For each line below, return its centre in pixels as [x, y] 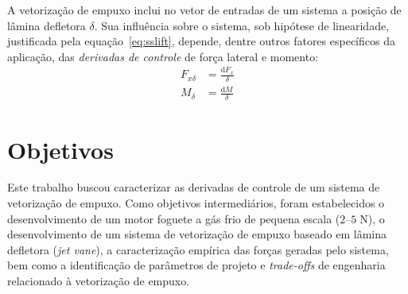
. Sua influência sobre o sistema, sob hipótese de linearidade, [242, 25]
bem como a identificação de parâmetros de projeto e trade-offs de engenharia [196, 265]
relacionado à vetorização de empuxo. [99, 281]
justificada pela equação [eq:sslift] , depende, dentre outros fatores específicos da [201, 41]
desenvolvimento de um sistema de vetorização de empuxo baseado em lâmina [197, 234]
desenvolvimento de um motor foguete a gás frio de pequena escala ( [174, 218]
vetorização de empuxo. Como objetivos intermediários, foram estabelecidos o [196, 203]
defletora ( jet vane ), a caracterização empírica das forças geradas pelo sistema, [198, 249]
